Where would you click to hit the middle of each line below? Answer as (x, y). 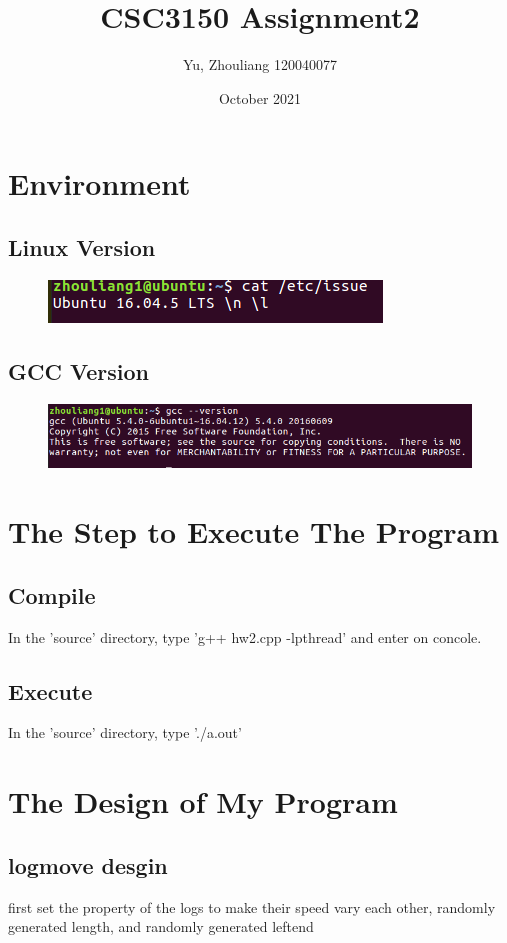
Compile (52, 594)
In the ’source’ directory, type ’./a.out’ (125, 732)
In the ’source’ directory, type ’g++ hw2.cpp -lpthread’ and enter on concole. (245, 636)
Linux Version (82, 246)
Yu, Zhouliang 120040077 (260, 64)
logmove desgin (88, 864)
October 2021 (260, 97)
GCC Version (78, 370)
